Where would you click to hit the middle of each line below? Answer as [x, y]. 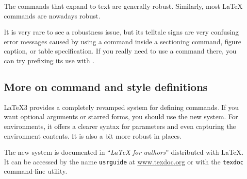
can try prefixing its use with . [49, 60]
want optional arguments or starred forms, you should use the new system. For [121, 116]
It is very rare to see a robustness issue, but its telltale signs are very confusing [122, 32]
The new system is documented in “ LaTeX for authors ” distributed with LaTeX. [124, 152]
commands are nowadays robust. [52, 15]
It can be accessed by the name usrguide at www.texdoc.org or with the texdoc [124, 161]
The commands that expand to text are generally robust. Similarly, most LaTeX [123, 6]
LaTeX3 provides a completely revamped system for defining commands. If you [121, 107]
